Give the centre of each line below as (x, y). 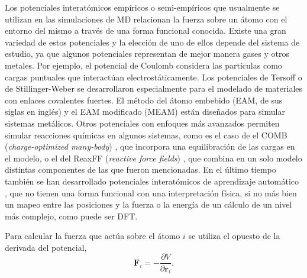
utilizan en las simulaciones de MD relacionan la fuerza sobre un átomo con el (146, 19)
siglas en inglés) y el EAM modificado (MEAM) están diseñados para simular (145, 111)
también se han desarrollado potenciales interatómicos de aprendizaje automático (152, 181)
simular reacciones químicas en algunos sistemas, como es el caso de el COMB (146, 135)
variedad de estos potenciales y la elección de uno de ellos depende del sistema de (152, 42)
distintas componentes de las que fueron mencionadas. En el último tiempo (140, 169)
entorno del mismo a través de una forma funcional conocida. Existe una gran (146, 30)
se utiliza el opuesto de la (234, 236)
